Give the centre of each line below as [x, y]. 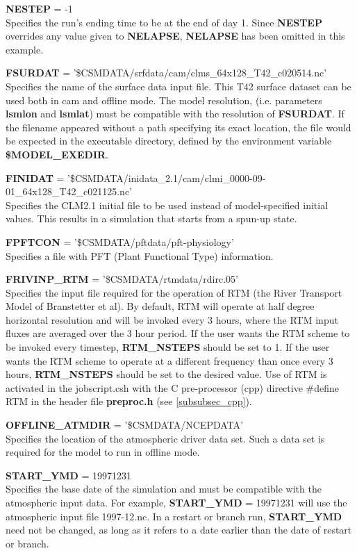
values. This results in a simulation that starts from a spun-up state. [151, 218]
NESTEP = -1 [39, 8]
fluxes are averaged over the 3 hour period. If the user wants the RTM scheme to [178, 333]
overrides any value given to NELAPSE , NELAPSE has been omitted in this [175, 36]
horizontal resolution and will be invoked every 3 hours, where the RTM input [172, 319]
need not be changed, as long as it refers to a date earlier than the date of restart [179, 530]
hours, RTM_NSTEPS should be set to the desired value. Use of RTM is [166, 374]
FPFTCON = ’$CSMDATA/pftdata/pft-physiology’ [120, 241]
